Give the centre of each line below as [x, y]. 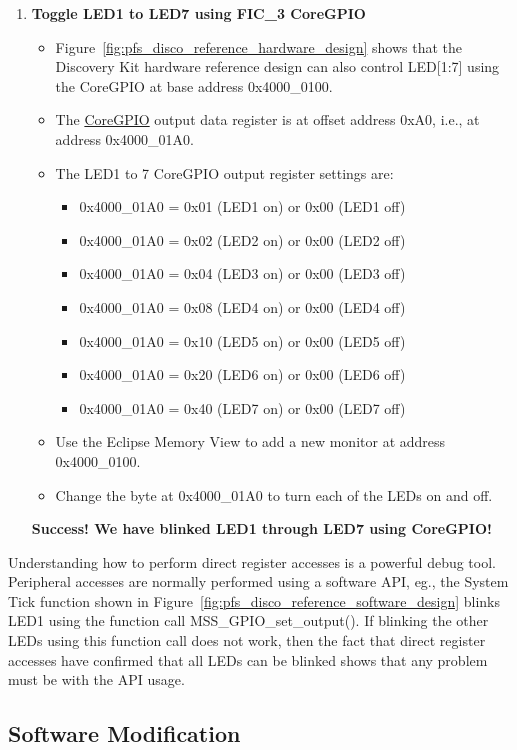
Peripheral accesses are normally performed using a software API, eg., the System [258, 581]
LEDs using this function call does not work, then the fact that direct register [247, 640]
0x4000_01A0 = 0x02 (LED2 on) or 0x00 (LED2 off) [242, 239]
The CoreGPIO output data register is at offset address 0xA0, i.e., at [267, 119]
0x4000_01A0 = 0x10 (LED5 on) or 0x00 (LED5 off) [242, 340]
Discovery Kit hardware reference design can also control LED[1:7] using [277, 66]
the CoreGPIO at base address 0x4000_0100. [194, 85]
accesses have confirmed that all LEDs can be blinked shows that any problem [248, 659]
